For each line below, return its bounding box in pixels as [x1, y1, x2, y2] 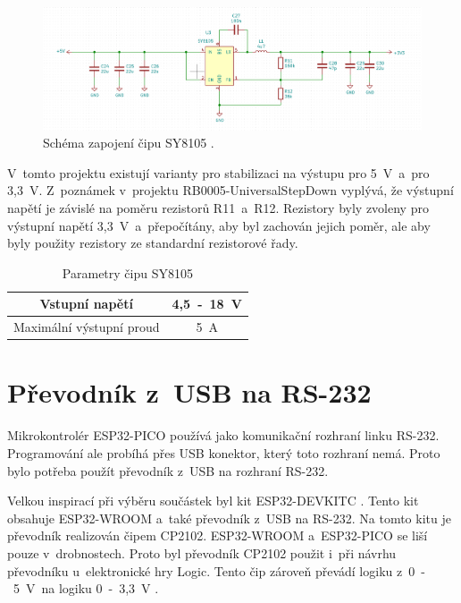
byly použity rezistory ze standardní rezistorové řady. [7, 234, 298, 252]
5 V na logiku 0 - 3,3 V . [13, 579, 159, 598]
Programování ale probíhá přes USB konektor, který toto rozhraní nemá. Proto [7, 444, 440, 462]
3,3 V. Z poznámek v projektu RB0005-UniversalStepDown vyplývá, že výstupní [7, 181, 454, 200]
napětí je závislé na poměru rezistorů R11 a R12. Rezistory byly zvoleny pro [7, 198, 429, 217]
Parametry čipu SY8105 [62, 263, 193, 282]
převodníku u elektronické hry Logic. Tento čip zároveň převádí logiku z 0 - [7, 561, 425, 580]
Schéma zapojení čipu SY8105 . [43, 133, 214, 152]
